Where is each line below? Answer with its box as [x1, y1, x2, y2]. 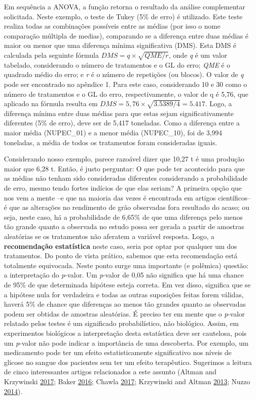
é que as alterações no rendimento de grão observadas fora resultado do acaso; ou [4, 202, 250, 212]
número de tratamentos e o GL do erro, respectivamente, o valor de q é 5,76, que [4, 88, 249, 99]
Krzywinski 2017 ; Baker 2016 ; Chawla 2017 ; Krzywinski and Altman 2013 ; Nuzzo [4, 376, 251, 386]
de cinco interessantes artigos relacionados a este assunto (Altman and [4, 366, 217, 377]
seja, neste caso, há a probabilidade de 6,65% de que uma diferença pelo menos [4, 211, 243, 222]
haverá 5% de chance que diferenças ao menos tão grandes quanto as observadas [4, 299, 246, 309]
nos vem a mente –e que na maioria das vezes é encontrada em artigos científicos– [4, 192, 251, 202]
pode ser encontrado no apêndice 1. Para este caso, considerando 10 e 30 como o [4, 79, 247, 89]
